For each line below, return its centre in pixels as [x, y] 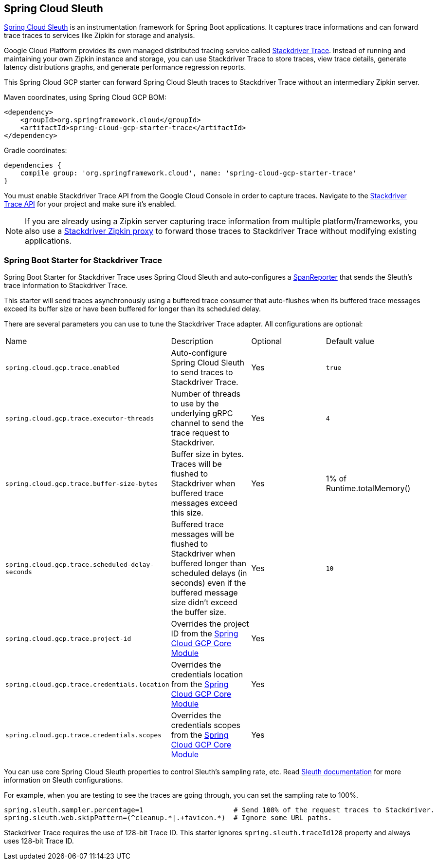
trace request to [200, 433]
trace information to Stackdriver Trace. [66, 286]
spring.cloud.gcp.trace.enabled [63, 367]
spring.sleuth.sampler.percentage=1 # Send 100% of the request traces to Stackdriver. [219, 810]
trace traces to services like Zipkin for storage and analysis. [100, 36]
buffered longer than [209, 564]
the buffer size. [199, 612]
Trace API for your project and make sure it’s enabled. [90, 204]
